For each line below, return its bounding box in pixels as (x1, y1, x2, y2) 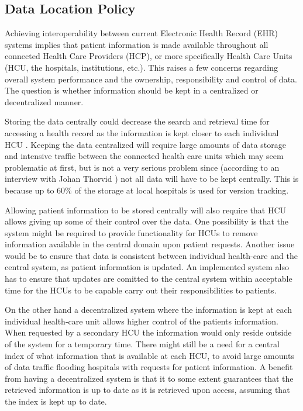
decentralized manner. (5, 95, 84, 108)
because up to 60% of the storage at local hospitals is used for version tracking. (5, 184, 289, 196)
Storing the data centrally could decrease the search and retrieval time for (5, 115, 270, 127)
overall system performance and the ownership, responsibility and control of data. (5, 72, 297, 85)
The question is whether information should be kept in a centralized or (5, 84, 259, 96)
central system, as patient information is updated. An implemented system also (5, 261, 289, 273)
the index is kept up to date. (5, 395, 107, 407)
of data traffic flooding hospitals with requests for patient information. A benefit (5, 361, 293, 373)
